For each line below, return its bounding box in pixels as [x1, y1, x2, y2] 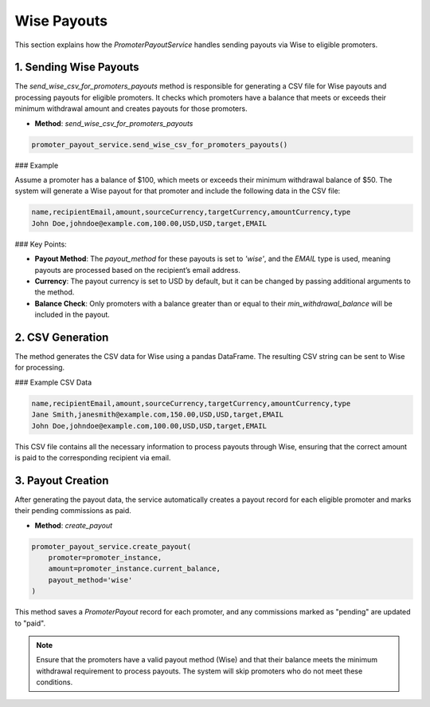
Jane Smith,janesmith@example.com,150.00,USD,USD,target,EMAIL [31, 410, 284, 419]
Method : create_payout [34, 520, 113, 530]
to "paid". [14, 618, 46, 628]
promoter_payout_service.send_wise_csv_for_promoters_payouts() [31, 140, 288, 149]
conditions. [36, 677, 73, 687]
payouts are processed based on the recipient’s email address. [34, 265, 240, 275]
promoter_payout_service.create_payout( [31, 542, 191, 551]
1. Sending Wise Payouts [14, 61, 139, 74]
